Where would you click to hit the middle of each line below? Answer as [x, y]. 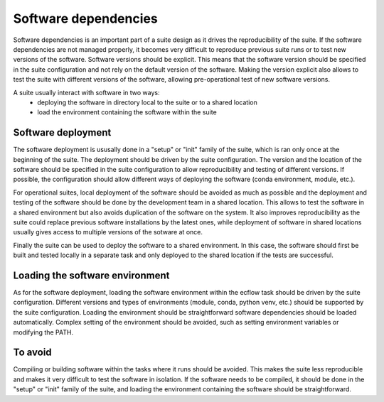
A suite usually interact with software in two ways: [86, 92]
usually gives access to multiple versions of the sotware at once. [108, 232]
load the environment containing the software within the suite [127, 112]
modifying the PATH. [43, 332]
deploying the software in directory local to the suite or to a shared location [147, 102]
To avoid [33, 353]
